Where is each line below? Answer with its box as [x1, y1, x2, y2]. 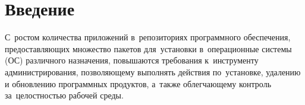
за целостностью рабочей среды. [5, 89, 124, 101]
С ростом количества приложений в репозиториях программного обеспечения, [5, 31, 291, 43]
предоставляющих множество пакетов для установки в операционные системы [5, 42, 292, 55]
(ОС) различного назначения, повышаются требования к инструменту [5, 54, 259, 66]
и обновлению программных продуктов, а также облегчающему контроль [5, 77, 272, 90]
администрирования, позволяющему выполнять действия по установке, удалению [5, 65, 301, 78]
